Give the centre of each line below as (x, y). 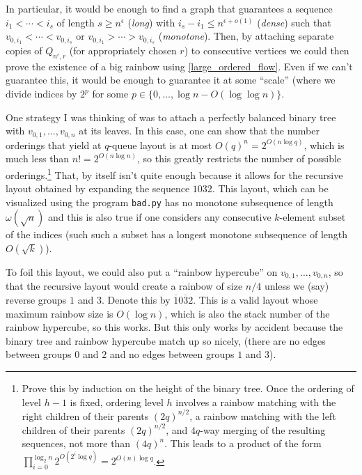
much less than (38, 158)
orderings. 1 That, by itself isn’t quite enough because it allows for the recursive (174, 173)
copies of (24, 50)
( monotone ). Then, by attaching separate (246, 36)
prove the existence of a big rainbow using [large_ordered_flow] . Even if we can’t (179, 66)
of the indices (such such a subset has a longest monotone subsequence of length (177, 234)
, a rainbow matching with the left (263, 415)
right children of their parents (85, 415)
